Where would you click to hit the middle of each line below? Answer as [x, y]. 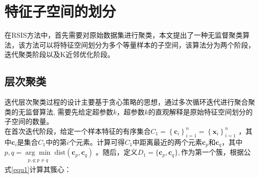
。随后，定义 [117, 152]
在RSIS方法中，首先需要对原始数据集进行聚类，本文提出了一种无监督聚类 [124, 35]
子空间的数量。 [29, 121]
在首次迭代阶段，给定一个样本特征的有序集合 [78, 131]
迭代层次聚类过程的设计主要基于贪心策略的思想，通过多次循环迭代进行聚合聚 [130, 102]
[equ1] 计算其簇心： [42, 169]
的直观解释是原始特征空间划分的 [201, 111]
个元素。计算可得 [97, 142]
